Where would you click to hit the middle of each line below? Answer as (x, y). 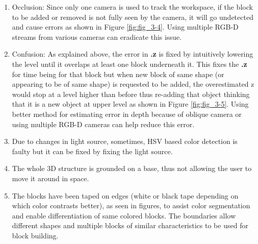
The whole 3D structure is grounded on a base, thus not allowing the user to (132, 168)
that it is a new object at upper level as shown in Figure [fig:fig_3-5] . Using (130, 104)
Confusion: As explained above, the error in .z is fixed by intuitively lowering (133, 54)
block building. (35, 235)
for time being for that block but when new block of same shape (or (118, 74)
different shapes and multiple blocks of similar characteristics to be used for (130, 225)
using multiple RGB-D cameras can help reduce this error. (103, 124)
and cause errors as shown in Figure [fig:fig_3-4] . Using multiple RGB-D (125, 27)
